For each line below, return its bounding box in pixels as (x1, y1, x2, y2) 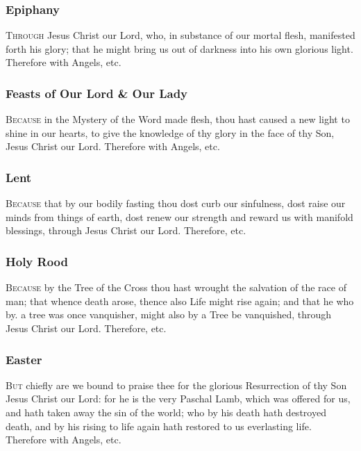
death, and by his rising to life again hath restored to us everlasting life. (6, 418, 312, 433)
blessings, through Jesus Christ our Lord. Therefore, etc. (6, 223, 246, 238)
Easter (6, 350, 42, 368)
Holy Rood (6, 252, 68, 270)
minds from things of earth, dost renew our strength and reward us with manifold (6, 209, 353, 224)
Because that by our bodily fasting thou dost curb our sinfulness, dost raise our (6, 196, 346, 211)
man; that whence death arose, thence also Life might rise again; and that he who (6, 293, 354, 308)
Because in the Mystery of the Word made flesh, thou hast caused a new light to (6, 112, 350, 126)
